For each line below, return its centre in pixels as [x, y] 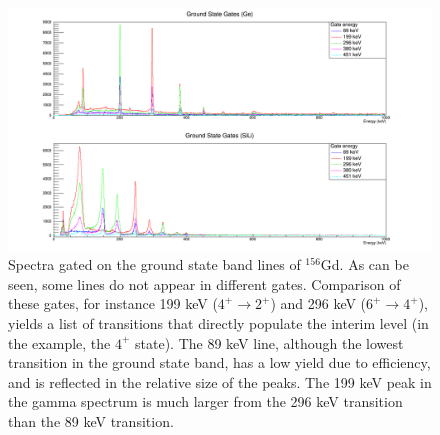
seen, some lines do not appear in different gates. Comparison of [204, 283]
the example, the [59, 342]
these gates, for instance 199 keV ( [113, 303]
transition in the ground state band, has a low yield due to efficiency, [219, 362]
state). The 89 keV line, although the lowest [269, 342]
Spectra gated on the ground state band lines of [154, 264]
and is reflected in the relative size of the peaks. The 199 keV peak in [220, 381]
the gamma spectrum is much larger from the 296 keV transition [205, 401]
